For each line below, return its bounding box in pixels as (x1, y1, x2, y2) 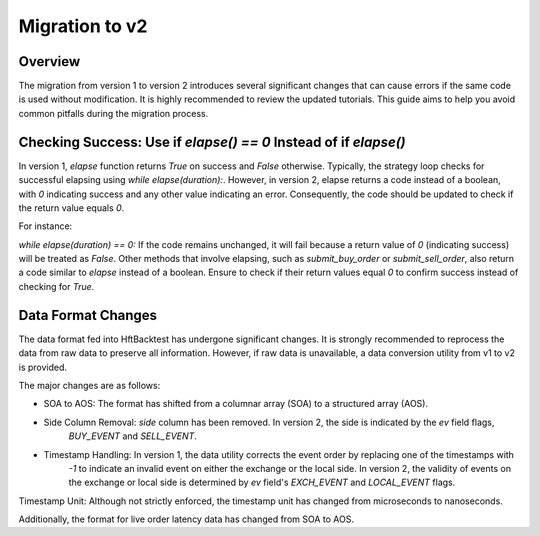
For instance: (18, 220, 73, 232)
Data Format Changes (18, 306, 158, 324)
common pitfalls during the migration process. (18, 107, 209, 119)
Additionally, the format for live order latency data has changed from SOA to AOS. (18, 513, 355, 525)
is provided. (18, 361, 68, 373)
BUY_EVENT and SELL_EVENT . (68, 430, 197, 442)
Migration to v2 (18, 15, 148, 37)
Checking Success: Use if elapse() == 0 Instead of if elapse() (18, 133, 406, 150)
